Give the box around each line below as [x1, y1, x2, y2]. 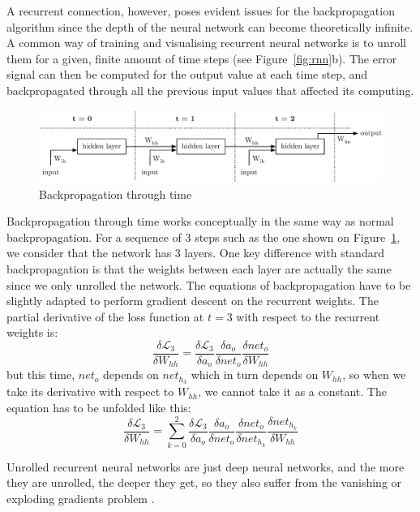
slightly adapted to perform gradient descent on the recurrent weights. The [6, 292, 379, 309]
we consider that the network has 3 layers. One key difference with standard [6, 244, 384, 261]
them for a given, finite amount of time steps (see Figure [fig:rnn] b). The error [6, 49, 397, 67]
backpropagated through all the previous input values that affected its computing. [6, 81, 414, 98]
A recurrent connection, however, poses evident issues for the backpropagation [6, 2, 395, 19]
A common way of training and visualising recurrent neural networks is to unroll [6, 34, 406, 51]
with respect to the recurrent [236, 308, 380, 325]
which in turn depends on [191, 366, 319, 383]
